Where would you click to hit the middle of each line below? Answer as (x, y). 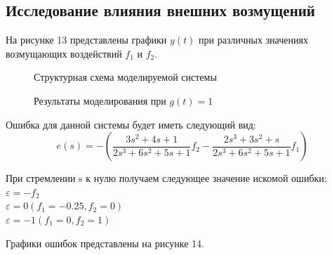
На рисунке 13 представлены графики (86, 40)
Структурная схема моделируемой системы (125, 77)
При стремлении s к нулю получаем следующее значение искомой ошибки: (166, 178)
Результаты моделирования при (100, 100)
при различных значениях (253, 40)
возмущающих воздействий (64, 53)
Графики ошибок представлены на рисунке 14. (105, 243)
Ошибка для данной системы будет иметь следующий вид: (131, 124)
